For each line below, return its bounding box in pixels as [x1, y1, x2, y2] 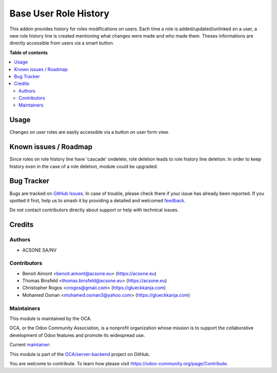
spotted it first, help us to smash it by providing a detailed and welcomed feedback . [9, 197, 186, 203]
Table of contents [9, 49, 48, 56]
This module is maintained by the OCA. [9, 315, 92, 322]
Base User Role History [9, 8, 110, 19]
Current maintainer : [9, 342, 51, 348]
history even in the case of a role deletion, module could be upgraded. [9, 163, 159, 169]
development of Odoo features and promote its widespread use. [9, 332, 145, 338]
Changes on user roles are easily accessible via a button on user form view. [9, 129, 169, 135]
